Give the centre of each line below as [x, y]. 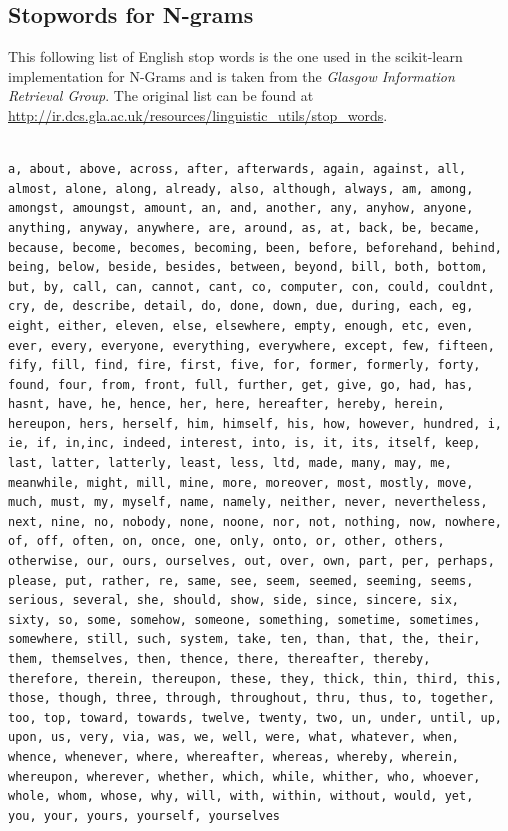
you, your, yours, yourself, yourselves [144, 815]
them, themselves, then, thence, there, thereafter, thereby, [219, 659]
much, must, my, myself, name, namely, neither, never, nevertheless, [248, 502]
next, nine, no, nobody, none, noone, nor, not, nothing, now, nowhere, [255, 521]
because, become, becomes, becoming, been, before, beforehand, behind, [255, 247]
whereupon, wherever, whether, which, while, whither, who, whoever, [244, 776]
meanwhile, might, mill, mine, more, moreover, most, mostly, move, [241, 482]
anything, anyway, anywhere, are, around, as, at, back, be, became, [244, 227]
